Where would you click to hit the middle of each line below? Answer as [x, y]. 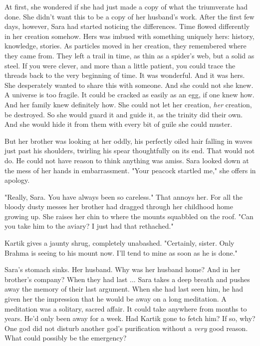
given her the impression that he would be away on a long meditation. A [116, 299]
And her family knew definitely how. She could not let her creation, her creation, [128, 104]
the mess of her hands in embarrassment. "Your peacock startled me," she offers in [130, 170]
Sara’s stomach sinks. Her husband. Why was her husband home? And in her [123, 269]
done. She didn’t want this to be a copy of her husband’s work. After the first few [130, 16]
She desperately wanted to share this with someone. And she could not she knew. [129, 85]
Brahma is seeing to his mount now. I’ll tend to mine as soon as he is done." [121, 252]
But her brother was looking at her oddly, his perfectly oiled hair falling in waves [129, 141]
